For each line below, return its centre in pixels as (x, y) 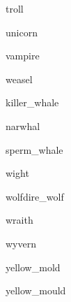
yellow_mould (36, 290)
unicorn (22, 32)
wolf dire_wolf (35, 196)
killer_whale (32, 102)
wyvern (21, 243)
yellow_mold (33, 267)
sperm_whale (34, 149)
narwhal (23, 125)
